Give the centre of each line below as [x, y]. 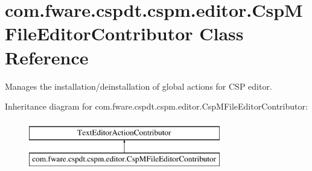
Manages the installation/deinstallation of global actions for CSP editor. [138, 86]
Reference [47, 57]
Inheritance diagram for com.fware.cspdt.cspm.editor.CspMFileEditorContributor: [156, 106]
